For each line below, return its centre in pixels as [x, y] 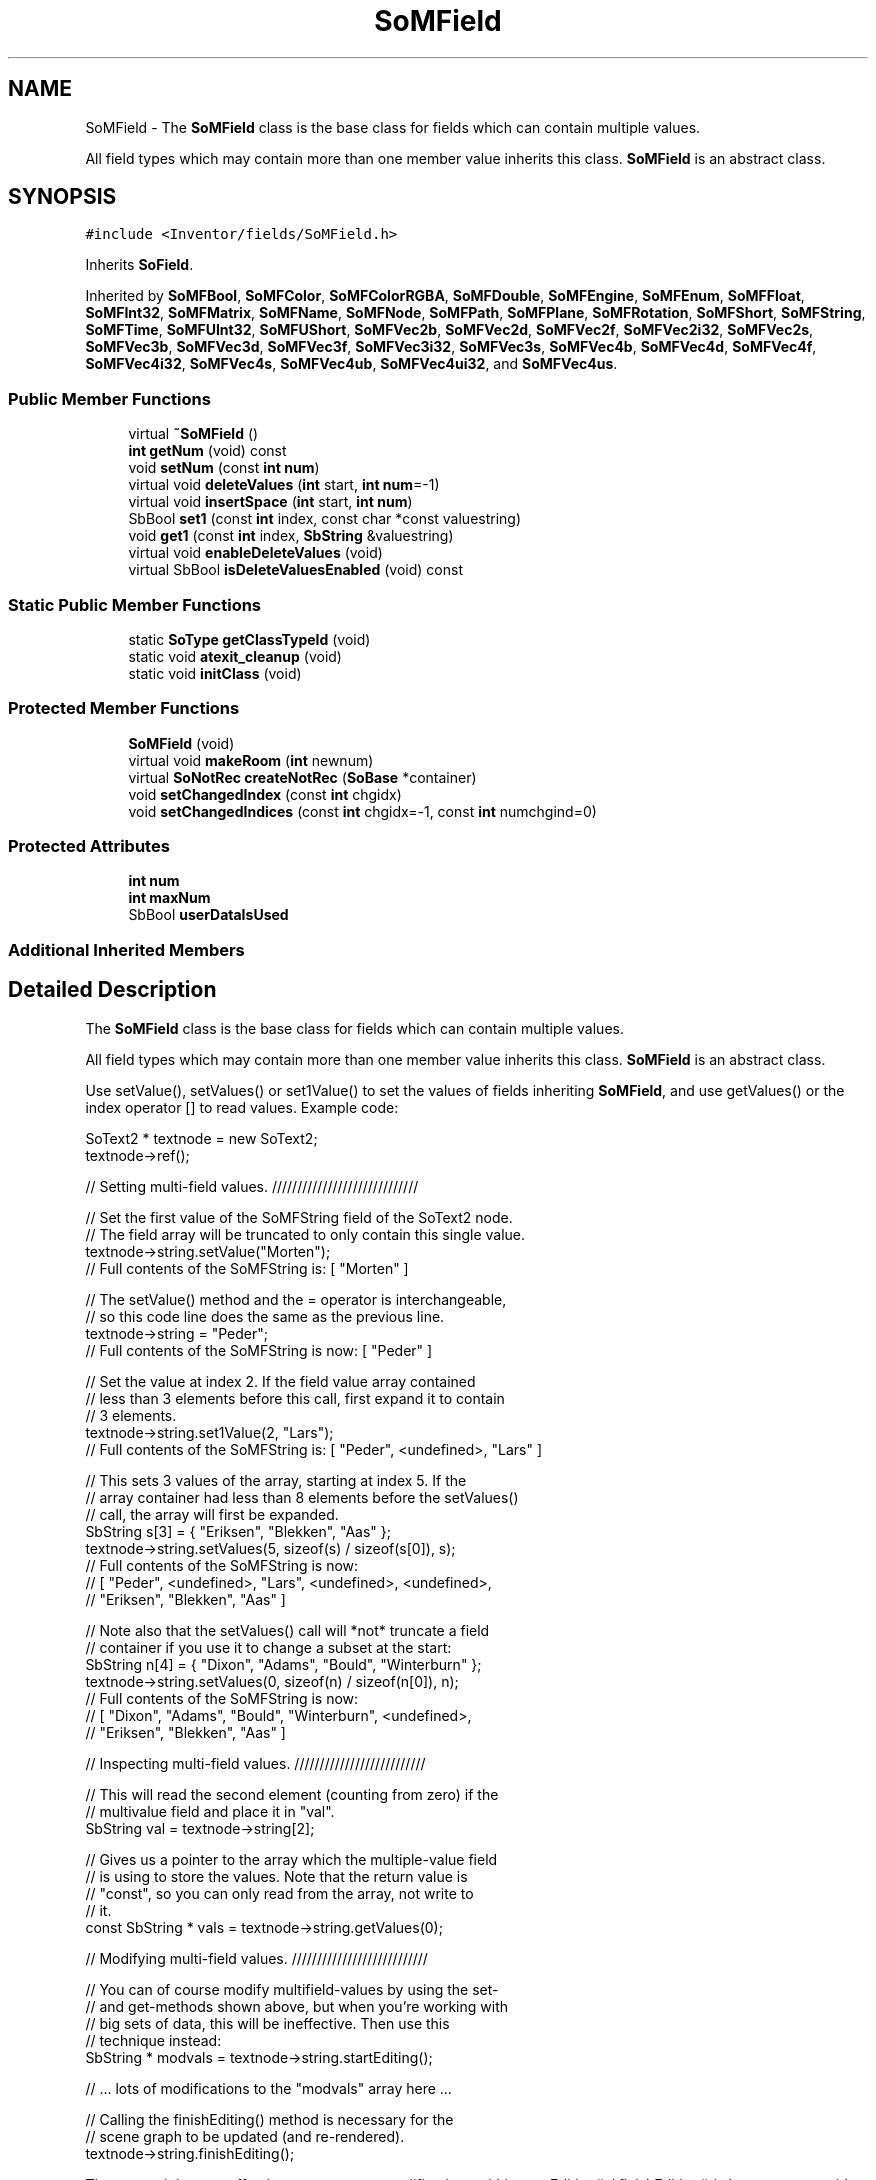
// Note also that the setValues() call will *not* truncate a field [287, 1630]
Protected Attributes [89, 846]
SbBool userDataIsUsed [208, 915]
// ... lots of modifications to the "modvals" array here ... [268, 2088]
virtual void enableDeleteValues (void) [255, 553]
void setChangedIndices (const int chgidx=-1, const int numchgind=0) [362, 811]
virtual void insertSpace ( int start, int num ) [270, 502]
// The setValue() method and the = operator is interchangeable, [296, 1299]
